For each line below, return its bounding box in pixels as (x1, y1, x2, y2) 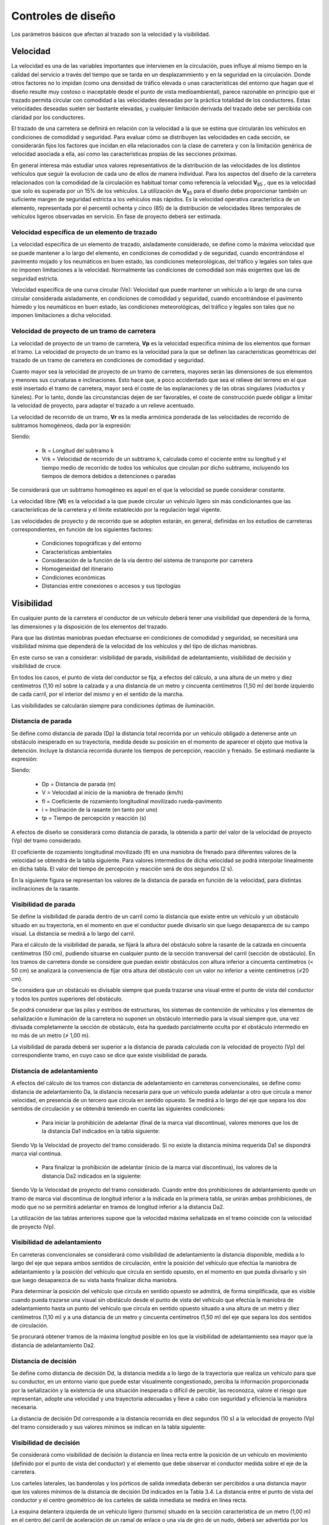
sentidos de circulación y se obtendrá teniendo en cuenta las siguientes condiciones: (11, 1105, 225, 1113)
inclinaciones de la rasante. (11, 885, 80, 892)
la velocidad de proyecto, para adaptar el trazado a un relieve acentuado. (11, 402, 195, 409)
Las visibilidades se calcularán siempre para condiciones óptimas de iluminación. (11, 701, 216, 709)
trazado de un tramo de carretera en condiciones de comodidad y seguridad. (11, 357, 205, 364)
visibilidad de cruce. (11, 662, 62, 670)
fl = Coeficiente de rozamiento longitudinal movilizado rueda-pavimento (41, 797, 222, 805)
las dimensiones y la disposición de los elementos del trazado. (11, 623, 168, 630)
